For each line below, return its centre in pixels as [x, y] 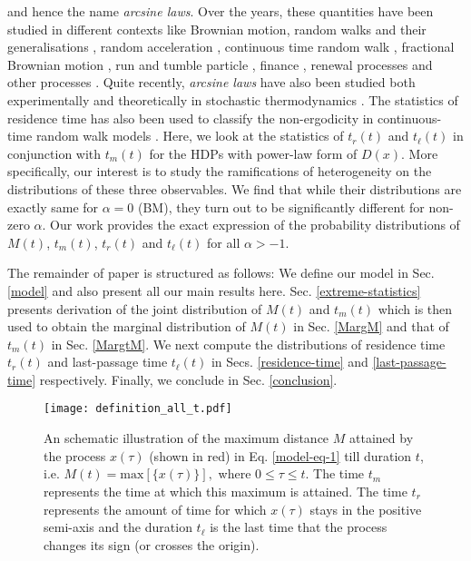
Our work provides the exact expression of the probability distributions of [255, 225]
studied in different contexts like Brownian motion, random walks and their [217, 29]
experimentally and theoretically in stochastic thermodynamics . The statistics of [233, 99]
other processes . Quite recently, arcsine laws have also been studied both [211, 82]
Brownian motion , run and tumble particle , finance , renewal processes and [220, 64]
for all [224, 242]
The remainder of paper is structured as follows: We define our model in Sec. [221, 273]
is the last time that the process [299, 527]
